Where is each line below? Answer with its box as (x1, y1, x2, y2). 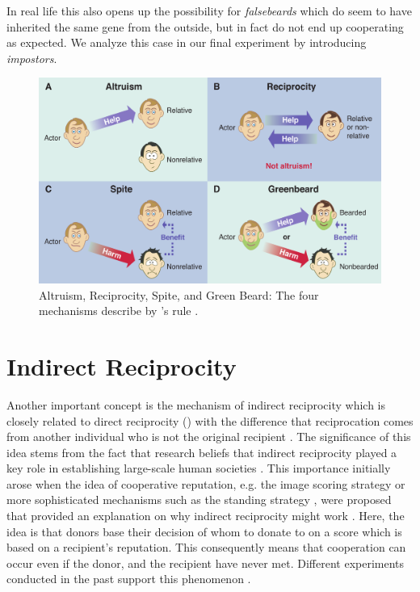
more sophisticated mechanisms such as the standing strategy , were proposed (6, 491, 392, 508)
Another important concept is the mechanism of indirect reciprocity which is (6, 396, 386, 413)
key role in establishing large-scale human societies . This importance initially (6, 460, 391, 477)
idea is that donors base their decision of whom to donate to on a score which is (6, 523, 402, 540)
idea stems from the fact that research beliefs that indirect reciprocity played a (6, 443, 397, 460)
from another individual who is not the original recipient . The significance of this (6, 428, 411, 445)
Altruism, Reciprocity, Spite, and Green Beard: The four (39, 286, 319, 303)
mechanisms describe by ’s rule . (39, 302, 199, 319)
